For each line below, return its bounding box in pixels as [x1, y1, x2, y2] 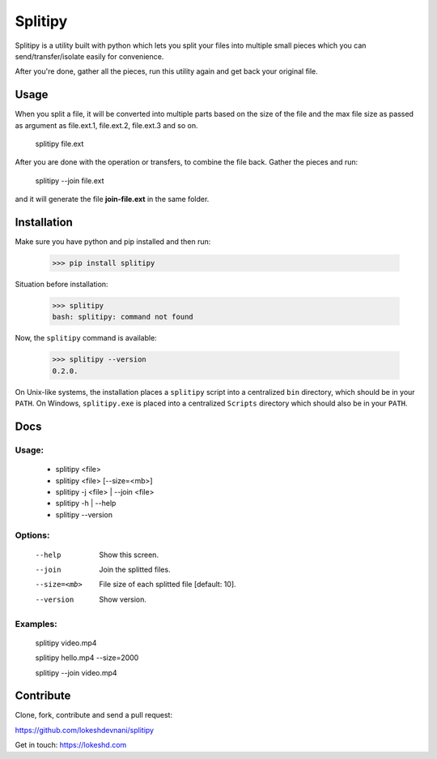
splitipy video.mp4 [35, 637, 97, 648]
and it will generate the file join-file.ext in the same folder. [15, 195, 210, 204]
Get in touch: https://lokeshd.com [15, 740, 127, 750]
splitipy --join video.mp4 [35, 667, 117, 677]
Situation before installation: [15, 280, 108, 289]
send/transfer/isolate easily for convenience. [15, 51, 164, 61]
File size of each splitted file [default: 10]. [99, 580, 236, 590]
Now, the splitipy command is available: [15, 333, 157, 343]
